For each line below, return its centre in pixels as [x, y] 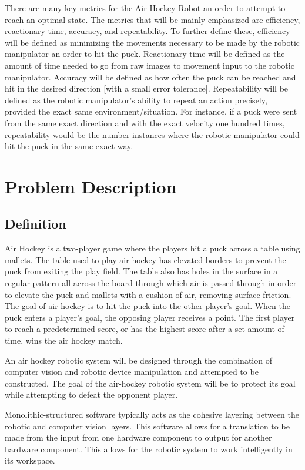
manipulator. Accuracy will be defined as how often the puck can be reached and [150, 77]
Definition [36, 224]
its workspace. [30, 460]
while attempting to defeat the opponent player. [91, 395]
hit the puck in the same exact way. [69, 146]
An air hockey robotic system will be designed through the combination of [138, 360]
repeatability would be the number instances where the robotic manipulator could [152, 134]
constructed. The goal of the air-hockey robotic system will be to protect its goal [150, 383]
